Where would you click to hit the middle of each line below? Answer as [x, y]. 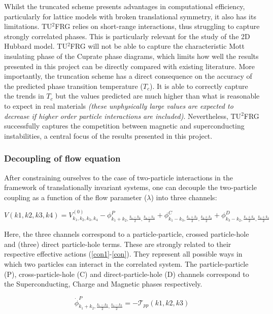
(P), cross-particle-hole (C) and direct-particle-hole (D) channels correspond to [127, 274]
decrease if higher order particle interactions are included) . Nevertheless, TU [123, 116]
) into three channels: [184, 197]
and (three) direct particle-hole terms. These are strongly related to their [118, 244]
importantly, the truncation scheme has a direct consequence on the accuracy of [128, 76]
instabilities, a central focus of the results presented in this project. [108, 135]
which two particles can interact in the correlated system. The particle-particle [126, 264]
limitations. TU [28, 26]
